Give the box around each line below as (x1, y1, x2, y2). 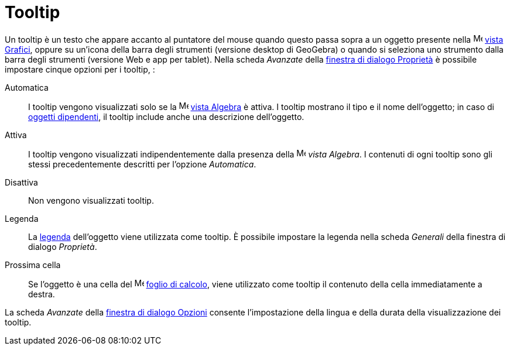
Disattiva (5, 177, 38, 187)
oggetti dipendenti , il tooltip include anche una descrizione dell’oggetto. (28, 111, 304, 122)
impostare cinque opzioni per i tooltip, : (5, 64, 155, 74)
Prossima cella (5, 259, 61, 270)
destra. (28, 289, 55, 299)
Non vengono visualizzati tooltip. (28, 195, 154, 205)
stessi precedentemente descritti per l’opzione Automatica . (28, 159, 256, 169)
